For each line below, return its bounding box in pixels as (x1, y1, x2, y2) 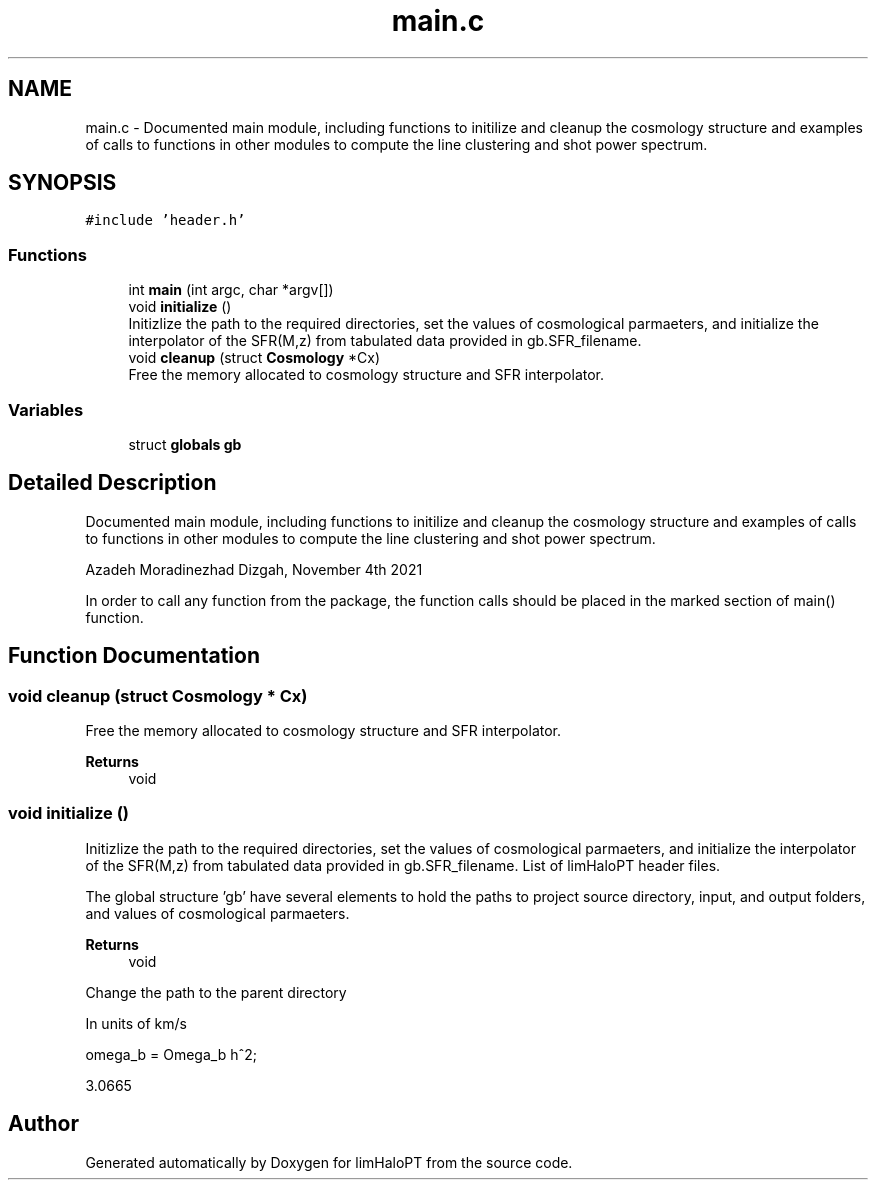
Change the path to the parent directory (85, 983, 347, 1001)
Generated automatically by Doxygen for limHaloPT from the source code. (85, 1153, 573, 1171)
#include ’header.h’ (85, 212, 246, 229)
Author (8, 1111, 79, 1137)
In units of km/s (85, 1014, 187, 1032)
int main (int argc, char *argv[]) (128, 281, 334, 299)
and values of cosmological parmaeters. (85, 904, 350, 922)
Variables (8, 399, 84, 420)
